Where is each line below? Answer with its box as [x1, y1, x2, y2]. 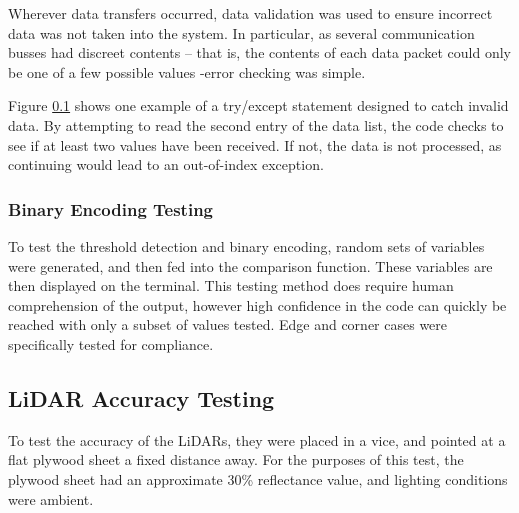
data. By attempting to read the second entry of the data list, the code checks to [8, 114, 504, 135]
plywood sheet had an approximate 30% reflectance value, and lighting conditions [8, 468, 508, 489]
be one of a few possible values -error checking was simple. [8, 61, 366, 82]
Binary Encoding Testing [8, 196, 214, 221]
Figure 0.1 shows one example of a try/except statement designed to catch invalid [8, 95, 509, 116]
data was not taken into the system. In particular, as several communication [8, 22, 475, 43]
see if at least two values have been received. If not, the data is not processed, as [8, 134, 502, 155]
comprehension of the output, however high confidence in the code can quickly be [8, 294, 507, 315]
